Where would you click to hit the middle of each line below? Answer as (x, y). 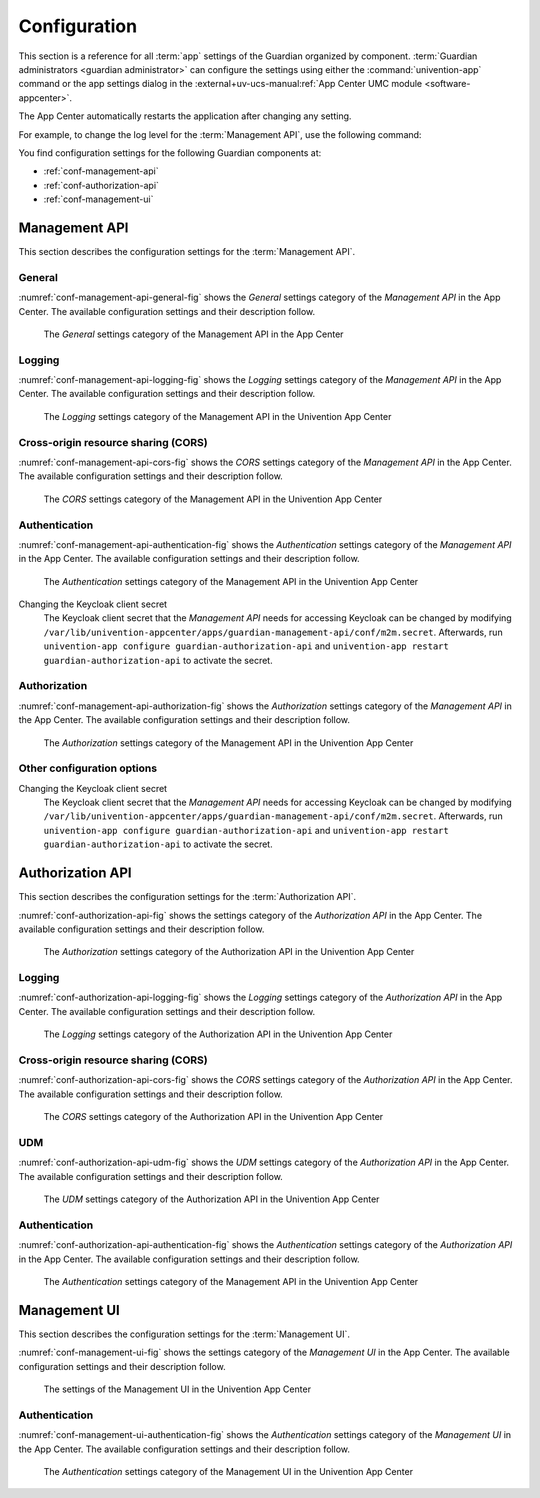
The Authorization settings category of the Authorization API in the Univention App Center (229, 952)
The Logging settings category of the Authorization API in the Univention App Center (218, 1034)
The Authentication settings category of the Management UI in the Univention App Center (228, 1471)
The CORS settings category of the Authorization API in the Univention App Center (213, 1117)
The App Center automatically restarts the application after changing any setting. (185, 116)
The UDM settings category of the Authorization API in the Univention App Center (211, 1199)
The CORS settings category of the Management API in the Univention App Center (213, 499)
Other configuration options (88, 768)
